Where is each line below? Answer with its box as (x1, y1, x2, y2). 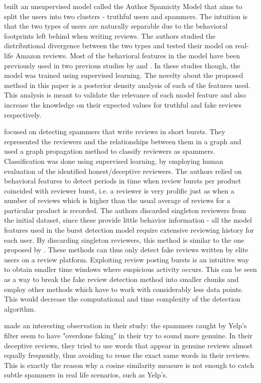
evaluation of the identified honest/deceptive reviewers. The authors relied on (4, 165, 242, 176)
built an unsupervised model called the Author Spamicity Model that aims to (4, 1, 242, 11)
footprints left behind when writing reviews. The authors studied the (4, 30, 216, 41)
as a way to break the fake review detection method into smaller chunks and (4, 274, 239, 284)
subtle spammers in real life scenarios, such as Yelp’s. (4, 369, 168, 380)
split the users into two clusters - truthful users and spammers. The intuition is (4, 11, 248, 21)
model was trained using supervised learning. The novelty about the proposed (4, 70, 243, 80)
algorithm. (4, 303, 36, 314)
